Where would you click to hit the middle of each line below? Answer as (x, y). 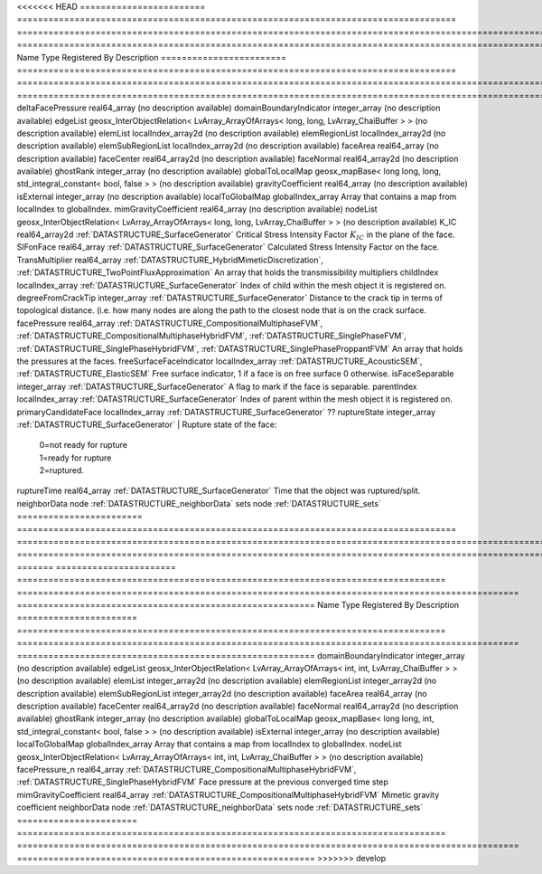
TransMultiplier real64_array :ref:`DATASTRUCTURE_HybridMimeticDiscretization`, (170, 260)
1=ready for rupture (75, 458)
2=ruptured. (62, 470)
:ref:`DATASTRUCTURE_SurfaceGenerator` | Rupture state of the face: (147, 424)
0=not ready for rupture (84, 445)
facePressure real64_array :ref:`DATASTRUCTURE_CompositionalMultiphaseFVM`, (170, 323)
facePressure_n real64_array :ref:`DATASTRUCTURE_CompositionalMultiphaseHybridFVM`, (187, 770)
